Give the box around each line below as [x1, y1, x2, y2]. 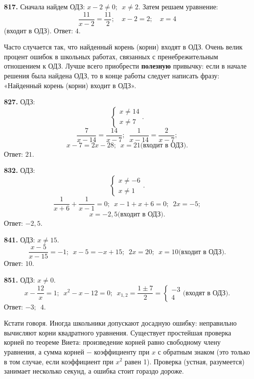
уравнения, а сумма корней [4, 346, 85, 356]
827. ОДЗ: [4, 96, 35, 107]
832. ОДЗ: [4, 165, 35, 175]
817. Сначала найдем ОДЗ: [4, 1, 85, 11]
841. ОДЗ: [4, 234, 35, 244]
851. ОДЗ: [4, 274, 35, 284]
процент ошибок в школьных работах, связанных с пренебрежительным [4, 51, 218, 61]
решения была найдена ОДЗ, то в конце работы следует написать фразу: [4, 71, 220, 81]
